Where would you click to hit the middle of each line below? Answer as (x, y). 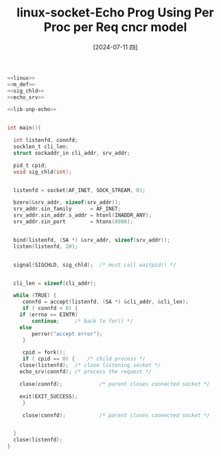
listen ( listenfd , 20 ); (46, 246)
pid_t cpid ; (31, 165)
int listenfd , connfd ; (46, 141)
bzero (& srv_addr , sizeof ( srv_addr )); (67, 203)
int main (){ (24, 128)
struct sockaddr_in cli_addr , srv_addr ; (72, 153)
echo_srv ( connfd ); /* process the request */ (86, 372)
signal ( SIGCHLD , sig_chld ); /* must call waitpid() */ (95, 265)
